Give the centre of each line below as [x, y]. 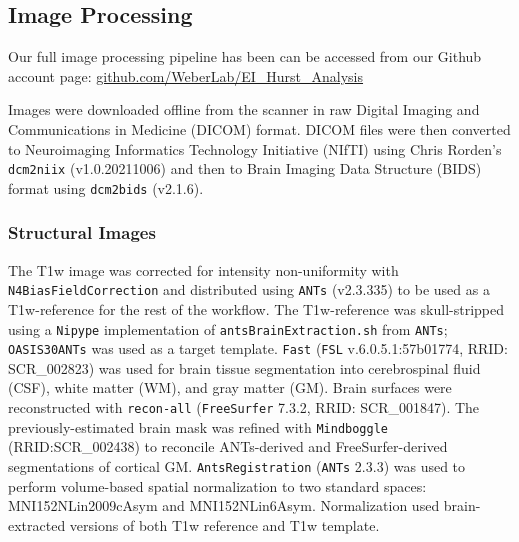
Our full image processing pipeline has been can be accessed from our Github [245, 56]
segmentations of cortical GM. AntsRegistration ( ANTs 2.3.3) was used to [237, 465]
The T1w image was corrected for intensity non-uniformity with [203, 269]
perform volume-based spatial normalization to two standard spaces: [217, 485]
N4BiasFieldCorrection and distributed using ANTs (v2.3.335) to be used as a [249, 289]
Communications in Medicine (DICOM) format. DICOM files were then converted [259, 128]
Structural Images [82, 232]
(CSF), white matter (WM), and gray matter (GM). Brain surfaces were [230, 387]
